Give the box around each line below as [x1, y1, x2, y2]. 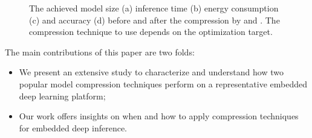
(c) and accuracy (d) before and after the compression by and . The [29, 13, 280, 26]
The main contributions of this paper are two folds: [5, 45, 195, 58]
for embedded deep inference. [19, 121, 127, 134]
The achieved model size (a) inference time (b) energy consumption [29, 2, 279, 14]
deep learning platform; [19, 89, 106, 102]
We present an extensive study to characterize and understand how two [19, 66, 284, 78]
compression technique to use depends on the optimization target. [29, 25, 273, 38]
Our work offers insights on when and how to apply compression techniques [19, 110, 299, 122]
